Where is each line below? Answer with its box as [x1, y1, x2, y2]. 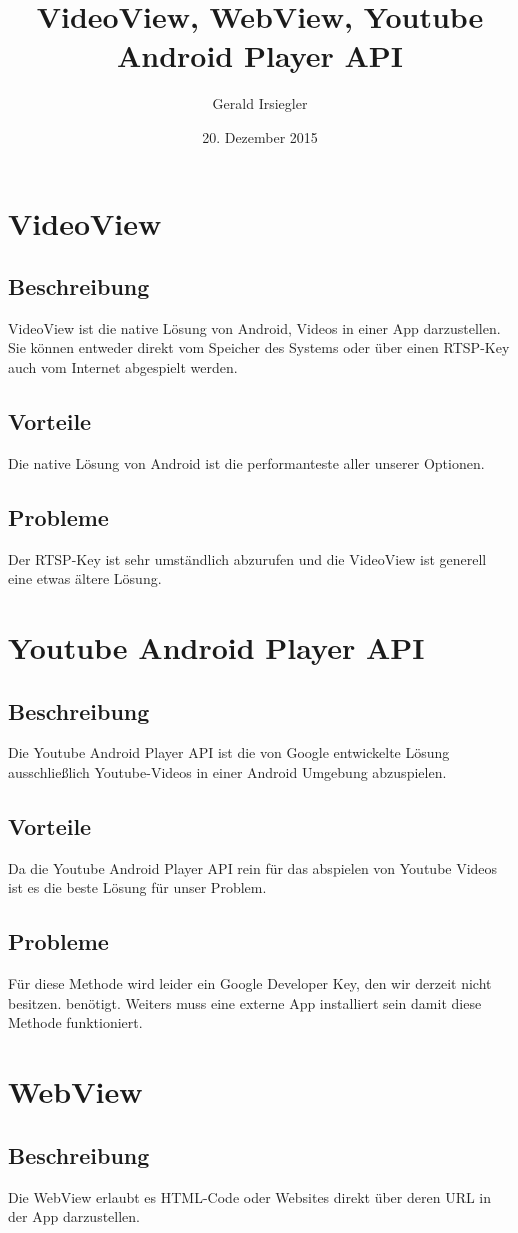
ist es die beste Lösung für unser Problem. [8, 877, 267, 898]
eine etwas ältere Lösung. [8, 568, 162, 589]
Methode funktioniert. [8, 1012, 143, 1033]
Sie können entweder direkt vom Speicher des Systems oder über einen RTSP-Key [8, 337, 510, 358]
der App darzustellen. [8, 1206, 141, 1227]
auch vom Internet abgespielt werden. [8, 357, 238, 378]
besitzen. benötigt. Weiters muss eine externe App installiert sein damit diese [8, 992, 482, 1013]
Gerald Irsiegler [212, 93, 308, 114]
